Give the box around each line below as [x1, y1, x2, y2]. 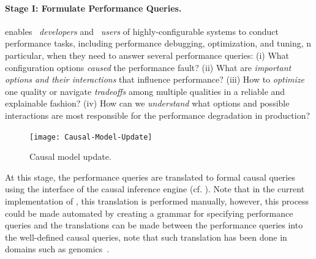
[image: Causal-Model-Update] [29, 132, 152, 141]
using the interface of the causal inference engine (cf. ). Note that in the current [5, 182, 305, 195]
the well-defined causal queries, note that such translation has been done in [5, 230, 287, 243]
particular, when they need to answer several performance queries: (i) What [5, 48, 290, 61]
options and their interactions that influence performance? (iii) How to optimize [5, 73, 304, 86]
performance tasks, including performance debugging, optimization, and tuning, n [5, 37, 312, 50]
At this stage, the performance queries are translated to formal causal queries [5, 170, 295, 183]
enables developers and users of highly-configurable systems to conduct [5, 24, 279, 37]
